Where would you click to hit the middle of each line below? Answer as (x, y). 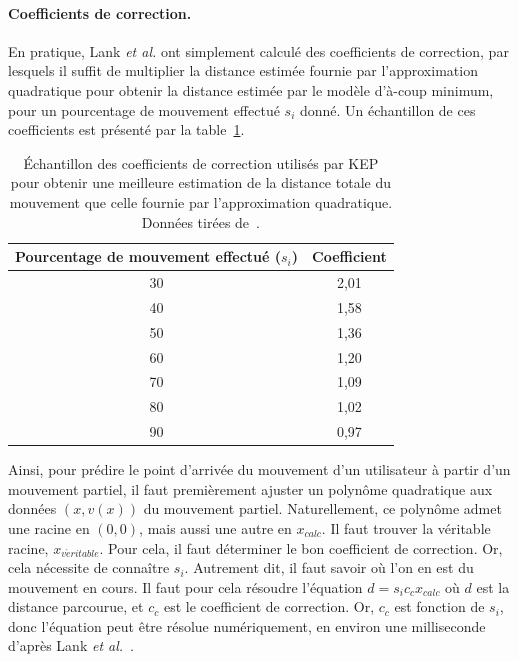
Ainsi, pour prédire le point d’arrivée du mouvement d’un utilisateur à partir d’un (259, 469)
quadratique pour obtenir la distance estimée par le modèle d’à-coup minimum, (251, 89)
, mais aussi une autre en (215, 527)
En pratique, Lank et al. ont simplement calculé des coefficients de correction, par (258, 50)
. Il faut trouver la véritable (406, 527)
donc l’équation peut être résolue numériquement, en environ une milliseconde (247, 625)
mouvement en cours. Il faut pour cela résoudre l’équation (185, 586)
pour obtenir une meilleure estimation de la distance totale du (200, 182)
